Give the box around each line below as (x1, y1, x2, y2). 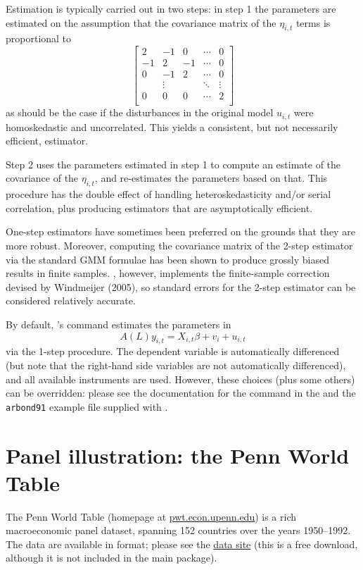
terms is (295, 15, 331, 30)
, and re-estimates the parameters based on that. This (94, 171, 328, 185)
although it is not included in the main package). (6, 550, 217, 565)
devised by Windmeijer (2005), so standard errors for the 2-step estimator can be (6, 279, 356, 294)
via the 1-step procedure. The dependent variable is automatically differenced (6, 344, 340, 359)
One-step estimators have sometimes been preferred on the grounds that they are (6, 224, 355, 239)
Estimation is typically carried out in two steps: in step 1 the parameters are (6, 1, 336, 16)
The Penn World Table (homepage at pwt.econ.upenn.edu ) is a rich (6, 509, 296, 523)
